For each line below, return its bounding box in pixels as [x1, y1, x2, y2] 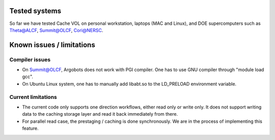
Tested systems [9, 7, 61, 15]
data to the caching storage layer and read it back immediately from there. [22, 111, 178, 117]
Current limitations [9, 93, 57, 100]
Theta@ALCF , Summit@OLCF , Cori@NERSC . [9, 27, 103, 33]
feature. [22, 125, 39, 131]
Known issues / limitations [9, 41, 95, 49]
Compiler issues [9, 56, 51, 63]
